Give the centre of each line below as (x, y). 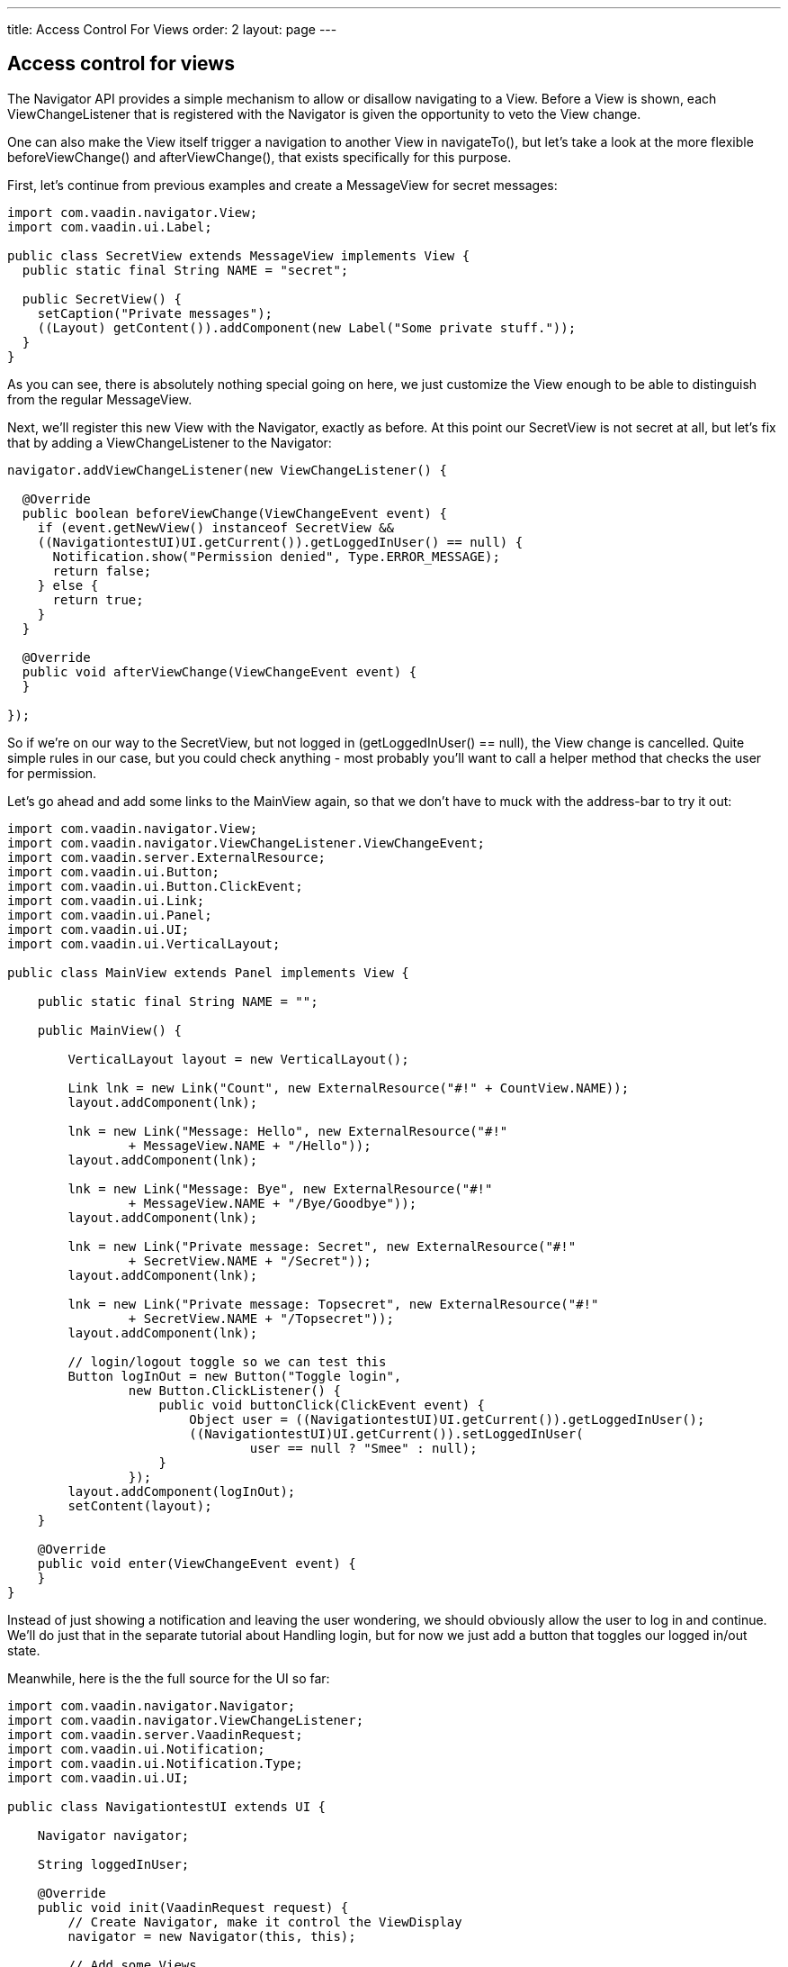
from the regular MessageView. (100, 399)
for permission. (52, 773)
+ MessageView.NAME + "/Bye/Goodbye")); (273, 1203)
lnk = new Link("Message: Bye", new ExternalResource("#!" (280, 1188)
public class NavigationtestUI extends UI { (167, 1806)
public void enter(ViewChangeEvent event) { (197, 1563)
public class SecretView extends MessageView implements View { (239, 255)
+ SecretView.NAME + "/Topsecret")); (261, 1318)
